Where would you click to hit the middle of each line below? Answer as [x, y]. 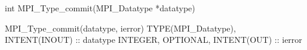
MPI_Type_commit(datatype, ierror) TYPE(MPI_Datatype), [120, 28]
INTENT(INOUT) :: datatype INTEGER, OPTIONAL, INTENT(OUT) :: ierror [153, 40]
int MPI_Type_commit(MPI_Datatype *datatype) [100, 8]
